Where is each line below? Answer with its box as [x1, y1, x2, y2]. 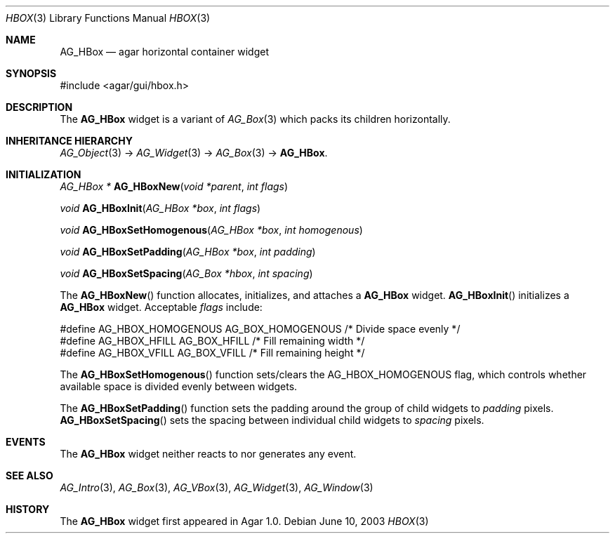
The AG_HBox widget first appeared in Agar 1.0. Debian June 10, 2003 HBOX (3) [60, 515, 429, 527]
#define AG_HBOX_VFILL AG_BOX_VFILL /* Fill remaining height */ [60, 347, 365, 359]
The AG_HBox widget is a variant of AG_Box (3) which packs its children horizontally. [60, 113, 451, 125]
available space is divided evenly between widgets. [60, 380, 298, 392]
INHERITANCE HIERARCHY [6, 135, 133, 147]
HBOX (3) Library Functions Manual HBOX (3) [6, 12, 211, 24]
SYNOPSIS [6, 67, 57, 79]
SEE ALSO [6, 470, 53, 481]
